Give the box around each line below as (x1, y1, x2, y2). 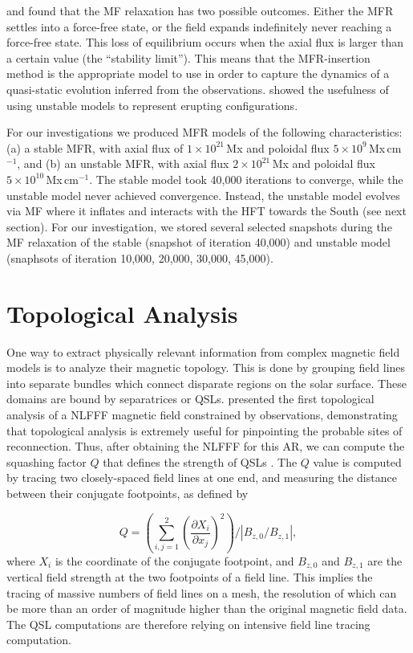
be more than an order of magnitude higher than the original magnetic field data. (6, 600, 407, 617)
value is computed (313, 453, 402, 470)
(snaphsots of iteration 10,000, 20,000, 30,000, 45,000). (6, 249, 273, 266)
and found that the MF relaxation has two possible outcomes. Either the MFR (6, 2, 394, 18)
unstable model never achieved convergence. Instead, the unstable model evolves (6, 186, 400, 203)
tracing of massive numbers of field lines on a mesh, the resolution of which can (6, 584, 397, 601)
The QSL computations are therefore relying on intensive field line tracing (6, 615, 370, 632)
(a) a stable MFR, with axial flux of (6, 139, 184, 156)
